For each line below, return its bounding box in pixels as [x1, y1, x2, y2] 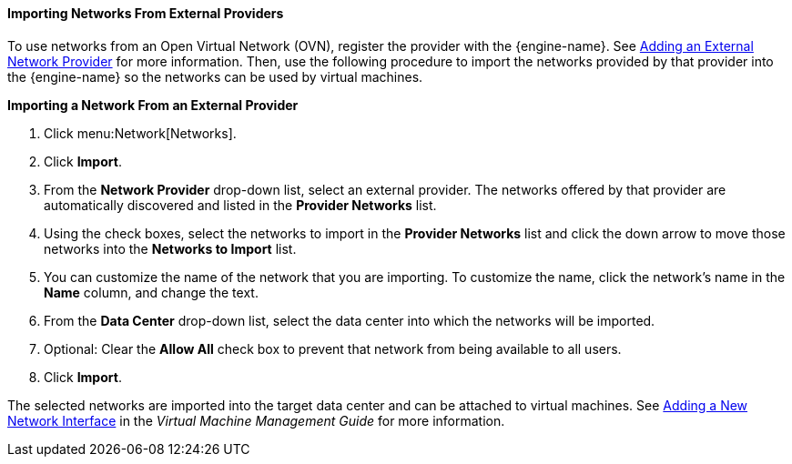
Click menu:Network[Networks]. [44, 125, 237, 141]
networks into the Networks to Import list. [44, 240, 297, 257]
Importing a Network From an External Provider [7, 96, 299, 113]
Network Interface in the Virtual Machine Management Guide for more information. [7, 412, 505, 429]
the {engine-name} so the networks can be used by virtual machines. [7, 68, 423, 85]
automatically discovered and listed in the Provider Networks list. [44, 197, 437, 213]
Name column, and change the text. [44, 284, 259, 300]
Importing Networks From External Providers [7, 5, 284, 21]
